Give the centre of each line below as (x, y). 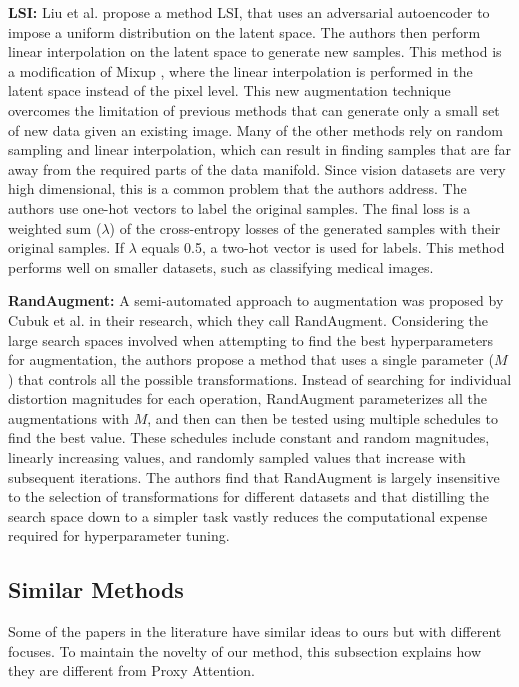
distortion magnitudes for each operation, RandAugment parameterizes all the (247, 398)
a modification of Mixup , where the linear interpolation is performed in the (240, 70)
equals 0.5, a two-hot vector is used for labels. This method (323, 247)
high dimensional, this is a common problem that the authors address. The (237, 188)
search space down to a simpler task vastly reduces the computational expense (248, 515)
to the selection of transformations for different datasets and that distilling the (248, 496)
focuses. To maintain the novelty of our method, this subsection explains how (245, 650)
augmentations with (69, 417)
